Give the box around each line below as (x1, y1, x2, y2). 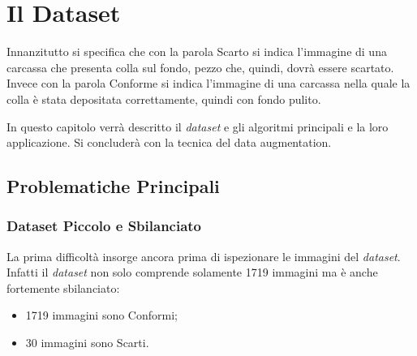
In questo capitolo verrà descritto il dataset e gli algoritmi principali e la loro (6, 118, 389, 135)
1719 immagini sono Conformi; (25, 307, 178, 324)
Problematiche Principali (6, 174, 220, 199)
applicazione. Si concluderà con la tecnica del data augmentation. (6, 134, 332, 151)
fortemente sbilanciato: (6, 279, 120, 296)
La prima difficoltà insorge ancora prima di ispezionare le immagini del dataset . (6, 247, 401, 264)
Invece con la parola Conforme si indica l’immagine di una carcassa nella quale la (6, 75, 411, 92)
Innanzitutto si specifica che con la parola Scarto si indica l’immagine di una (6, 43, 387, 60)
